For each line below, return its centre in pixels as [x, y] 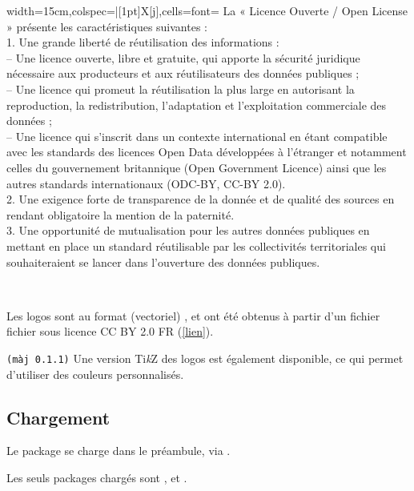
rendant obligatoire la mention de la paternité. [121, 214]
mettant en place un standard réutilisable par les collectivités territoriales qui [196, 245]
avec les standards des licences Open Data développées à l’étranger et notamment [207, 152]
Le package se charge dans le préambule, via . [119, 451]
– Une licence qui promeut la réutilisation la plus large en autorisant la [181, 89]
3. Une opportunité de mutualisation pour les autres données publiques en [188, 230]
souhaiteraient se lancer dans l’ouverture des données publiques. [163, 262]
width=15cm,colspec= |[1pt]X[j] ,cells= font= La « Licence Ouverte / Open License [207, 10]
